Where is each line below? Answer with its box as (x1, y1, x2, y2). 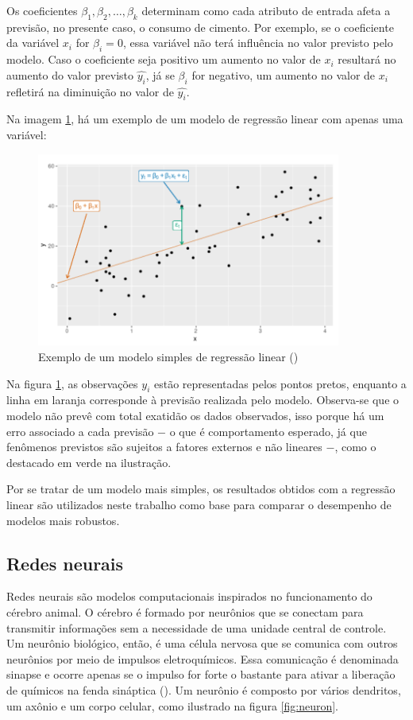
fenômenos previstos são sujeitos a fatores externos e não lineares (6, 438, 322, 455)
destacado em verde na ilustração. (6, 453, 172, 470)
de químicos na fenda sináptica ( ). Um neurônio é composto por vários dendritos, (6, 681, 401, 698)
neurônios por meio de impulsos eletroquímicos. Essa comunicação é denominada (6, 650, 399, 667)
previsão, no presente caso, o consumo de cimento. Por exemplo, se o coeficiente (6, 18, 394, 35)
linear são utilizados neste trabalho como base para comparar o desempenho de (6, 496, 392, 512)
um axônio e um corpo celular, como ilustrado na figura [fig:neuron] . (6, 697, 339, 714)
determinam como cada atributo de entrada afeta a (141, 2, 391, 18)
